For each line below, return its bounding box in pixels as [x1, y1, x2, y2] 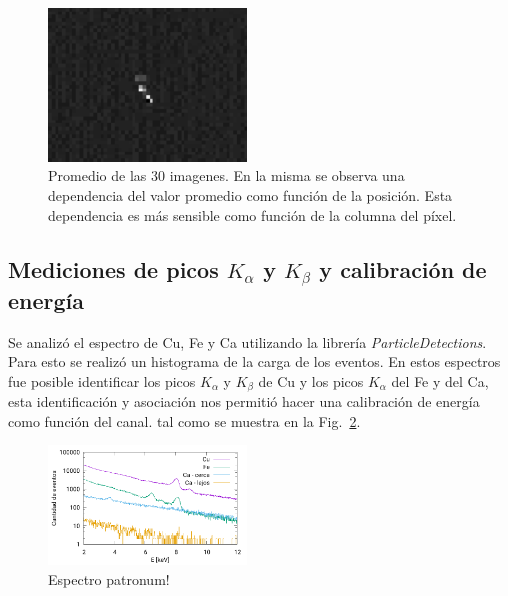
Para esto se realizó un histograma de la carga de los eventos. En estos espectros [8, 351, 501, 372]
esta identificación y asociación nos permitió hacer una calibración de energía [8, 391, 480, 412]
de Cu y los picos [258, 370, 364, 391]
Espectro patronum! [48, 568, 170, 589]
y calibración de [319, 253, 487, 284]
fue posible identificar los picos [8, 370, 196, 391]
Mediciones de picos [8, 253, 219, 284]
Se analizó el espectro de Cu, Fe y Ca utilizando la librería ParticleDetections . [8, 331, 487, 352]
